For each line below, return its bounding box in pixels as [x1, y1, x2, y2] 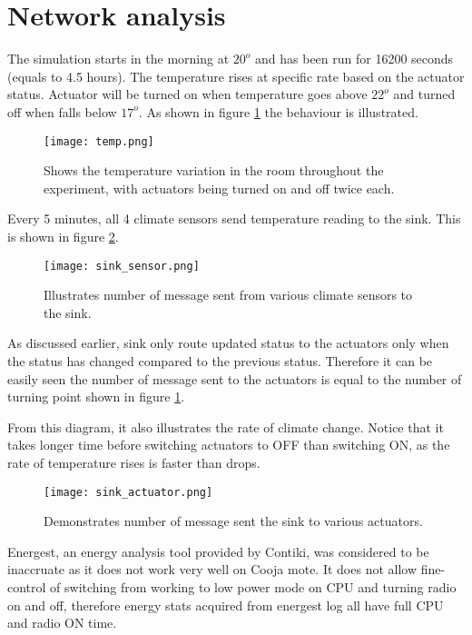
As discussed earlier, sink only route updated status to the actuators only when [7, 333, 449, 352]
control [7, 577, 46, 596]
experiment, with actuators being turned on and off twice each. [44, 178, 395, 197]
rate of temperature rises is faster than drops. [7, 452, 261, 471]
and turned [393, 84, 456, 104]
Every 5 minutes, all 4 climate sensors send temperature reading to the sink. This [7, 209, 461, 228]
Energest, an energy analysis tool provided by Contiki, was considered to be [7, 541, 429, 561]
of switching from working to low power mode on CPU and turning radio [50, 577, 457, 596]
